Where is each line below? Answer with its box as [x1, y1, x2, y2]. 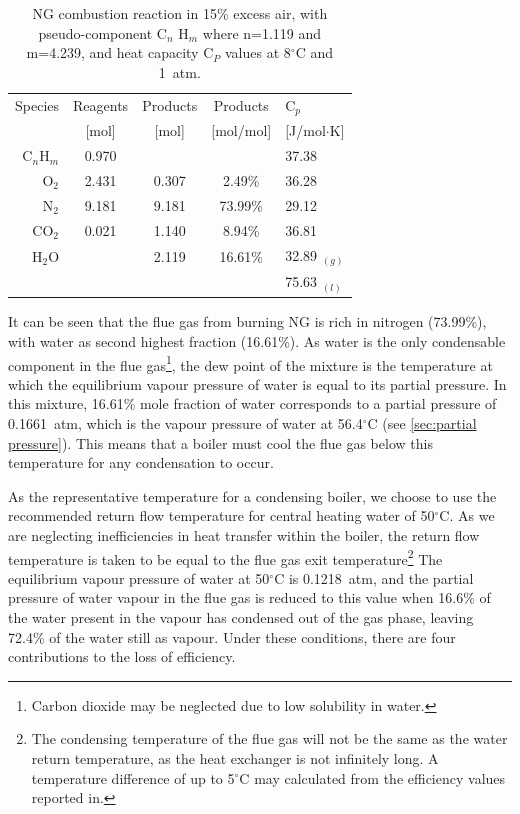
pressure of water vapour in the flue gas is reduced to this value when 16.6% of [8, 587, 491, 608]
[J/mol [285, 120, 326, 141]
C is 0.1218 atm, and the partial [274, 567, 474, 588]
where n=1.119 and [202, 22, 322, 43]
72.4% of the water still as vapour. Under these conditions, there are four [8, 626, 456, 647]
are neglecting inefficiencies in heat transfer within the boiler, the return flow [8, 524, 480, 545]
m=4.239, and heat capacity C [26, 42, 214, 63]
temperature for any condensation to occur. [8, 452, 274, 473]
